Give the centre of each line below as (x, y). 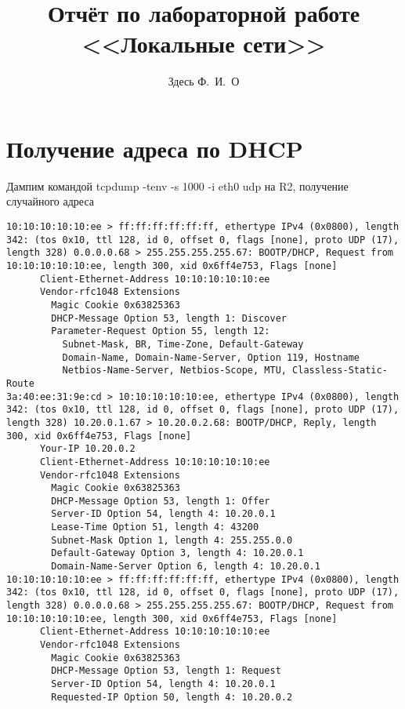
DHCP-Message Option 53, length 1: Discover (169, 318)
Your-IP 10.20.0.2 (87, 449)
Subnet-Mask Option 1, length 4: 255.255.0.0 (172, 540)
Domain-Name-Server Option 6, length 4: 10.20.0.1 (186, 567)
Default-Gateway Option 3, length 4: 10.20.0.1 (177, 553)
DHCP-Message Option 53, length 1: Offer (161, 501)
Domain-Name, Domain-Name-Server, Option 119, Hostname (211, 357)
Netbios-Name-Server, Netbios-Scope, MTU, (174, 371)
